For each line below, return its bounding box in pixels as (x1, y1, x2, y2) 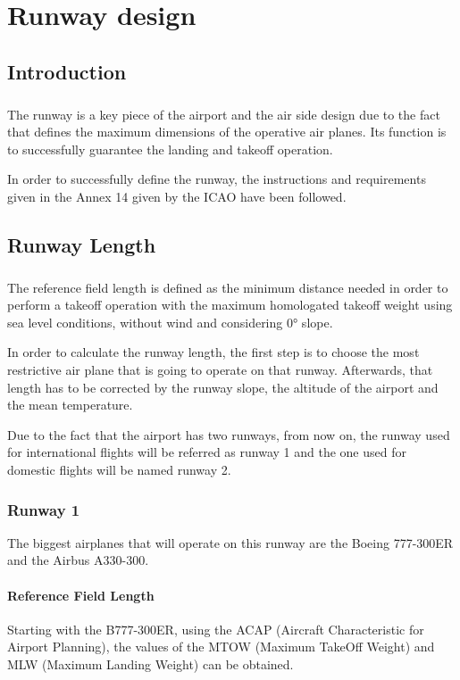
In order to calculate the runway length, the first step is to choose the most (7, 343, 420, 361)
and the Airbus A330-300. (7, 551, 149, 569)
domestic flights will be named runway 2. (7, 460, 231, 478)
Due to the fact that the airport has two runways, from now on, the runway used (7, 425, 450, 444)
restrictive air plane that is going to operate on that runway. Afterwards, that (7, 361, 433, 379)
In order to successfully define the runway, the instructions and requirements (7, 170, 426, 188)
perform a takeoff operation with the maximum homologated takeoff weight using (7, 295, 453, 314)
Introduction (7, 57, 127, 85)
